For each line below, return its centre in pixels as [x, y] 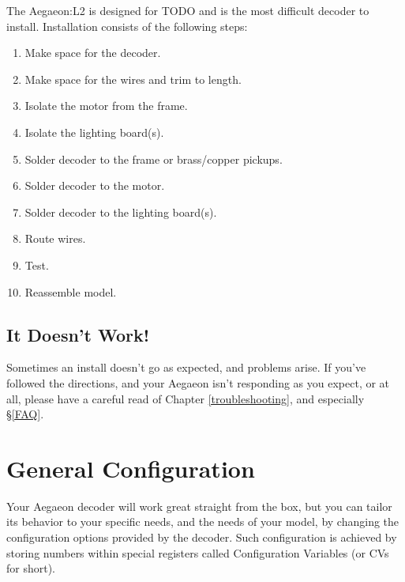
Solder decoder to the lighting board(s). [121, 212]
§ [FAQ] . [25, 414]
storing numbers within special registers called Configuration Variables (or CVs [198, 552]
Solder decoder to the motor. [95, 185]
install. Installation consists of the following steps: [127, 26]
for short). [31, 568]
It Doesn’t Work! [78, 334]
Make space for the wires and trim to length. [133, 79]
